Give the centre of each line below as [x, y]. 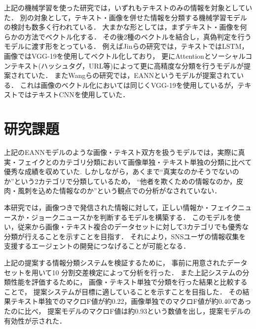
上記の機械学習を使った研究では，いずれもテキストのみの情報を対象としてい [128, 7]
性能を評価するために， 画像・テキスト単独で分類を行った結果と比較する [129, 282]
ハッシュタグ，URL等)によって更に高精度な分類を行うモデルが [142, 65]
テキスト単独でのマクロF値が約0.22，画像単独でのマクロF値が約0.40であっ [131, 301]
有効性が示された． [35, 320]
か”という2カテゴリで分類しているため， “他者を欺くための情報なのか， [120, 181]
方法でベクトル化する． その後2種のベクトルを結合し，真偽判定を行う [138, 36]
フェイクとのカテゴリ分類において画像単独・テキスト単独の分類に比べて [135, 162]
